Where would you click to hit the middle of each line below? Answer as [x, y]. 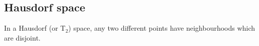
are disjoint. [22, 37]
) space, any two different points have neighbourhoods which [162, 28]
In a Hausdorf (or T [35, 28]
